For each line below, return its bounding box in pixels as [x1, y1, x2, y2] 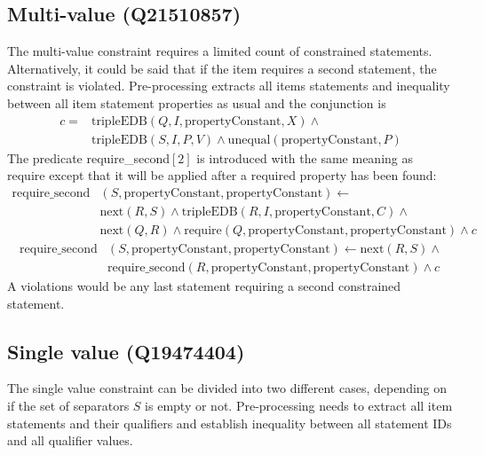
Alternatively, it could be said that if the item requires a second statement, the [7, 59, 437, 77]
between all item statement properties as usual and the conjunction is [7, 93, 386, 112]
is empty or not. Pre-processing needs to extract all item [145, 396, 453, 414]
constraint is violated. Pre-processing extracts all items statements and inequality [7, 76, 450, 95]
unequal [227, 133, 271, 146]
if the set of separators [7, 396, 130, 414]
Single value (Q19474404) [7, 337, 245, 365]
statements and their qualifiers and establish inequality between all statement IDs [7, 413, 452, 432]
